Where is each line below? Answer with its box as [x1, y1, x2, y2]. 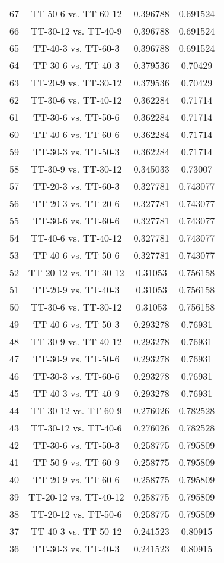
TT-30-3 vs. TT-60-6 [33, 369, 120, 383]
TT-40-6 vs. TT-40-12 [31, 231, 122, 245]
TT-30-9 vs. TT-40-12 [31, 334, 122, 348]
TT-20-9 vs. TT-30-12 [31, 76, 122, 89]
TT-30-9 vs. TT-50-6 [33, 352, 120, 365]
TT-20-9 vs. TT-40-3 [33, 283, 120, 296]
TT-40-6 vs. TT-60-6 [33, 127, 120, 141]
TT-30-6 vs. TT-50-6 [33, 110, 120, 124]
